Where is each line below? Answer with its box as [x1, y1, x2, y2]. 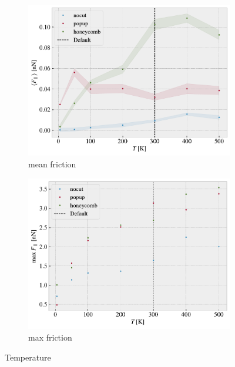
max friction [28, 331, 72, 343]
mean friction [28, 157, 76, 170]
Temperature [5, 351, 51, 363]
